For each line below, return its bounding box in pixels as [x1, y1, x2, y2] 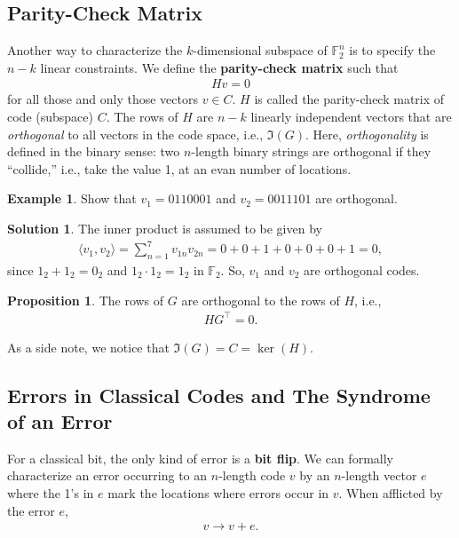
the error [7, 501, 55, 519]
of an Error [7, 407, 113, 434]
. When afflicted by [338, 484, 443, 502]
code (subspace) [7, 107, 93, 126]
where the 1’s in [7, 484, 94, 502]
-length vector [341, 466, 417, 485]
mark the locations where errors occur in [107, 484, 329, 502]
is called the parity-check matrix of [254, 90, 445, 108]
